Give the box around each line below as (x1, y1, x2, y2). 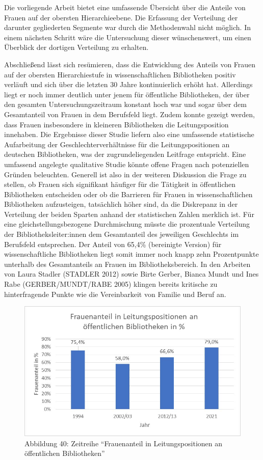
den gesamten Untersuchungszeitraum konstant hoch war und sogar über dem (4, 99, 247, 110)
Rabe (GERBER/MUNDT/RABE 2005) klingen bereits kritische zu (4, 279, 218, 289)
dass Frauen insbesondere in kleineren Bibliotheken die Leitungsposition (4, 119, 229, 129)
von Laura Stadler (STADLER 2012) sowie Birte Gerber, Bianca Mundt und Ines (4, 268, 259, 279)
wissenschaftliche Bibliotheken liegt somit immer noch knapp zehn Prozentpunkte (4, 249, 259, 259)
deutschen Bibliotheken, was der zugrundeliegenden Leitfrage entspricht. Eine (4, 149, 246, 159)
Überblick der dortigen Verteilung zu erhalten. (4, 42, 149, 52)
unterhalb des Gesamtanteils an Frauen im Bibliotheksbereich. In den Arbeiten (4, 258, 251, 269)
